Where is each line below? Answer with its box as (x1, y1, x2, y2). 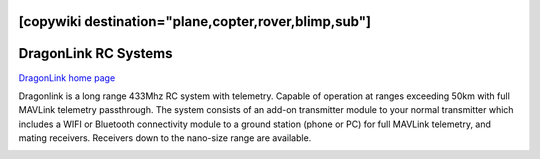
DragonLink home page (18, 71, 116, 84)
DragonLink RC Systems (18, 45, 174, 62)
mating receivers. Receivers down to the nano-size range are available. (18, 132, 312, 144)
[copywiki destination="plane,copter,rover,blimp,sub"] (18, 13, 372, 30)
